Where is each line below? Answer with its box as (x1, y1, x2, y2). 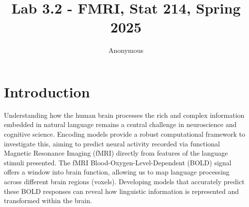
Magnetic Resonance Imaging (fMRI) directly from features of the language (4, 148, 228, 158)
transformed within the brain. (4, 195, 92, 206)
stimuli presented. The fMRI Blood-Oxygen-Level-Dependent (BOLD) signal (4, 157, 232, 167)
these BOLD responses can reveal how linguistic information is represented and (4, 186, 239, 196)
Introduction (4, 81, 90, 101)
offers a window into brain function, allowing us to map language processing (4, 167, 230, 177)
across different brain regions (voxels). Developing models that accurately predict (4, 176, 245, 186)
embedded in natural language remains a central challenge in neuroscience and (4, 119, 237, 129)
